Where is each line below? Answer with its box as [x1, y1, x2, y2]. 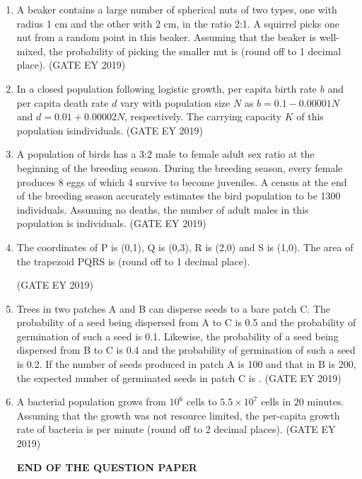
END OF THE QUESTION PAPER [16, 459, 197, 474]
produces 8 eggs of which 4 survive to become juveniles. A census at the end [16, 174, 347, 189]
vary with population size [119, 95, 230, 110]
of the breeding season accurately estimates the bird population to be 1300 [16, 188, 341, 203]
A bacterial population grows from [16, 394, 166, 409]
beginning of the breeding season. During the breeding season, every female [16, 160, 343, 175]
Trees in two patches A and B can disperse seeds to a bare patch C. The [16, 301, 331, 316]
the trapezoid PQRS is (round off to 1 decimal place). [16, 253, 250, 268]
